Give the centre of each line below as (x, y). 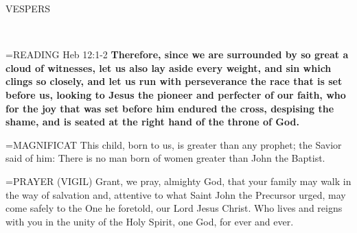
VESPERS (28, 8)
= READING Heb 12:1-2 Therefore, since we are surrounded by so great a (177, 54)
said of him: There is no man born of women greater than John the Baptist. (165, 158)
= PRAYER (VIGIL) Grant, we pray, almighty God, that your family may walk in (178, 181)
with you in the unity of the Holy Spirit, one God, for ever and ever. (150, 221)
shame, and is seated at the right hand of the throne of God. (152, 122)
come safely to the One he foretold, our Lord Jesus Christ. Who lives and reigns (174, 208)
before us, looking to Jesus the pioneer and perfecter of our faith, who (176, 94)
